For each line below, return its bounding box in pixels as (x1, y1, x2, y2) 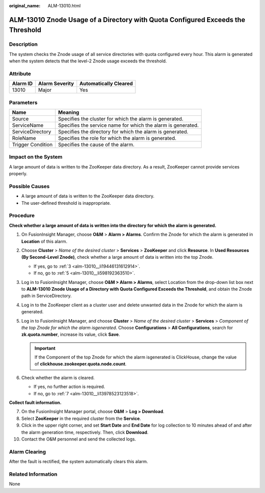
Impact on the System (9, 154, 63, 161)
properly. (9, 171, 27, 177)
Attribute (9, 70, 31, 77)
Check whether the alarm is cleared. (21, 375, 95, 381)
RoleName (12, 135, 36, 142)
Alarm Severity (38, 80, 74, 87)
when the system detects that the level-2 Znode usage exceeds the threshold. (9, 58, 167, 64)
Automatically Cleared (79, 80, 133, 87)
